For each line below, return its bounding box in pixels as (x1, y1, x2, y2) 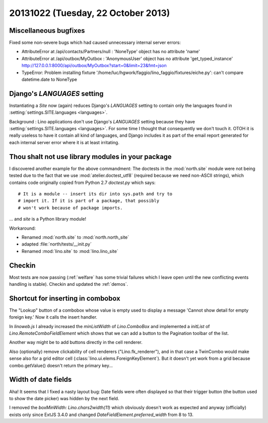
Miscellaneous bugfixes (9, 26, 85, 35)
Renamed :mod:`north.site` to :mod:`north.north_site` (21, 234, 129, 240)
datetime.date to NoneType (21, 77, 77, 83)
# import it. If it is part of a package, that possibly (18, 198, 160, 204)
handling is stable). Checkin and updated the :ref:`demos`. (9, 281, 129, 287)
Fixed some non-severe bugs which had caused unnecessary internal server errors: (9, 40, 181, 46)
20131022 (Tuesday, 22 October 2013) (9, 7, 170, 18)
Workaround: (9, 225, 36, 231)
